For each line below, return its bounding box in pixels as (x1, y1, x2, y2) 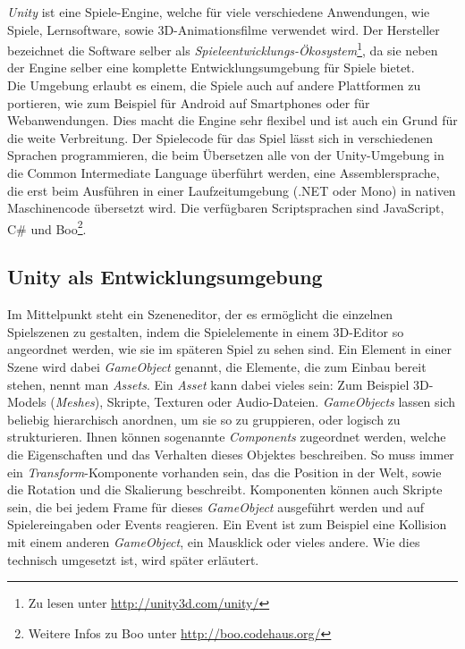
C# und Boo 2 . (7, 216, 87, 238)
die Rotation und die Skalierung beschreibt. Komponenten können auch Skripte (7, 480, 443, 499)
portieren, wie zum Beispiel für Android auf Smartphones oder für (7, 93, 370, 112)
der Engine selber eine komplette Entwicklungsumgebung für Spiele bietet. (7, 58, 415, 77)
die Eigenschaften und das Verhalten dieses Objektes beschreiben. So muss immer (7, 444, 454, 463)
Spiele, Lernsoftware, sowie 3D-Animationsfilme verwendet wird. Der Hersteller (7, 20, 440, 38)
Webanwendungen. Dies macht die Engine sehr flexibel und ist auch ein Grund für (7, 111, 458, 130)
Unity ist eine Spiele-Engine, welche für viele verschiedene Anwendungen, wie (7, 3, 430, 21)
